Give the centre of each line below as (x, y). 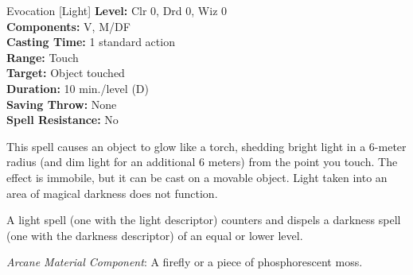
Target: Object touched (66, 73)
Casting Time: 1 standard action (91, 42)
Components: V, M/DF (68, 26)
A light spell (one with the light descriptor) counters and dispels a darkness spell (204, 220)
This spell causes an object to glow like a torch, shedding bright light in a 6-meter (206, 146)
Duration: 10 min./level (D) (78, 88)
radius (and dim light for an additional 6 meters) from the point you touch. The (202, 162)
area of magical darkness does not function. (112, 193)
